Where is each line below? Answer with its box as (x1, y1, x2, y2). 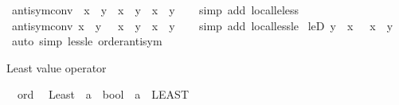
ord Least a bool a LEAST (17, 86, 189, 103)
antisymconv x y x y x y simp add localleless (11, 2, 299, 17)
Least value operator (6, 59, 107, 76)
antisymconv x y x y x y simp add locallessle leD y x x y (11, 17, 393, 33)
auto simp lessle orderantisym (11, 33, 162, 49)
